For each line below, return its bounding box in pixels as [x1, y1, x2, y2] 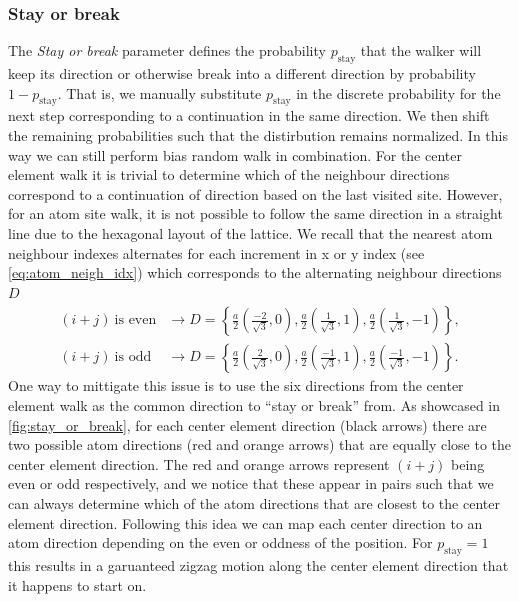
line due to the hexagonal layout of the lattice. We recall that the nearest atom [8, 222, 493, 243]
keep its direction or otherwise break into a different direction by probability [8, 63, 476, 84]
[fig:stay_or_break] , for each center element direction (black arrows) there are [8, 414, 487, 435]
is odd [114, 350, 152, 365]
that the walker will [360, 40, 482, 61]
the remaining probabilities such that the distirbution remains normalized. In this [8, 125, 508, 145]
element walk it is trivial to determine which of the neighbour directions [8, 164, 450, 185]
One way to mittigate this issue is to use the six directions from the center [8, 375, 464, 396]
